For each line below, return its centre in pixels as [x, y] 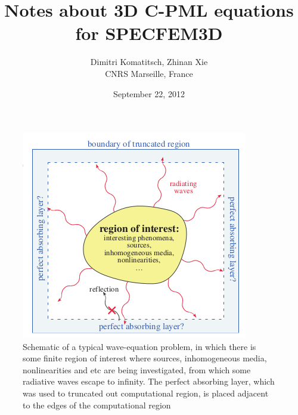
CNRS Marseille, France [149, 73]
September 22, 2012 [149, 93]
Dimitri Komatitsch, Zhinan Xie [149, 62]
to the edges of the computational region [97, 405]
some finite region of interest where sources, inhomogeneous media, [145, 358]
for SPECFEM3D [149, 33]
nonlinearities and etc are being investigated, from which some [137, 369]
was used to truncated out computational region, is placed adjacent [146, 393]
